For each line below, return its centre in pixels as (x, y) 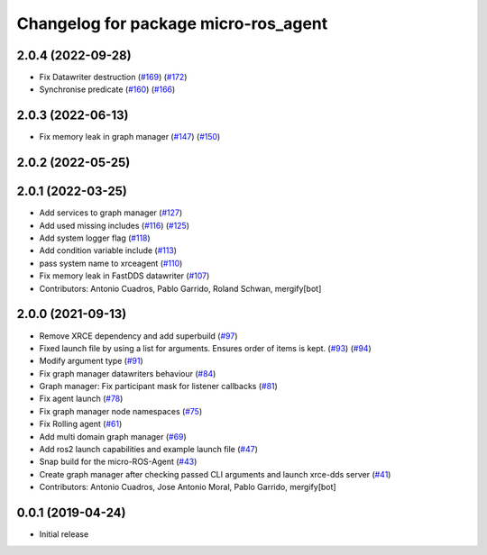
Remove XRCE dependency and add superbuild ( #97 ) (138, 336)
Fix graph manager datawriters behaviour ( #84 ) (128, 373)
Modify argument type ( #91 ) (91, 361)
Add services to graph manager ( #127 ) (111, 213)
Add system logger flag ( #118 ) (95, 238)
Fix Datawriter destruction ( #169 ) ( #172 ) (113, 77)
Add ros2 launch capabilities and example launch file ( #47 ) (149, 450)
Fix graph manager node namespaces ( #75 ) (121, 411)
